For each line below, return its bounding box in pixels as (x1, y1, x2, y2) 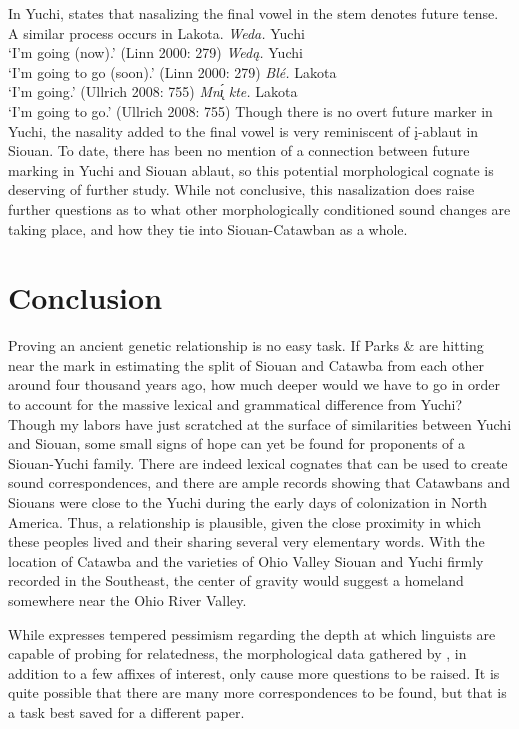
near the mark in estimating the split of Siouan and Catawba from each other (8, 354, 484, 375)
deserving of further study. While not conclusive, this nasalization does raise (8, 179, 475, 200)
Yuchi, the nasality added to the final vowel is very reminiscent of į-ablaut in (8, 120, 479, 141)
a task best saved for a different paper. (8, 701, 245, 722)
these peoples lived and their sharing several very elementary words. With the (8, 531, 485, 552)
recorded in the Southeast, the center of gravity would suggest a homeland (8, 570, 464, 591)
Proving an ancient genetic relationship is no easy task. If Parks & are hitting (8, 335, 484, 356)
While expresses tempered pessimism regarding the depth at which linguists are (8, 623, 496, 644)
